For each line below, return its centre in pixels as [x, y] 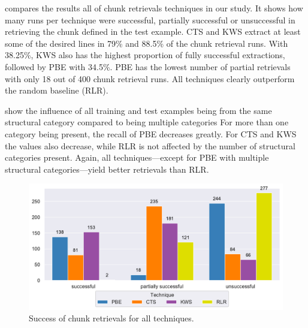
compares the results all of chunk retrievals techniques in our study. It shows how [154, 8]
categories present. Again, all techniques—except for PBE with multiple [137, 157]
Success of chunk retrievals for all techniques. [111, 318]
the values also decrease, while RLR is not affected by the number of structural [150, 145]
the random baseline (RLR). [57, 90]
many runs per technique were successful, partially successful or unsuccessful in [150, 19]
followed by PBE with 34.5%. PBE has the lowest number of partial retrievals [148, 66]
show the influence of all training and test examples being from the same [138, 110]
